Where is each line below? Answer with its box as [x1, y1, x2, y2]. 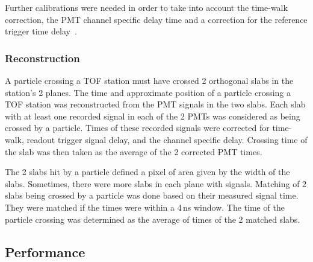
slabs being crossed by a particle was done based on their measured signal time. [5, 189, 299, 202]
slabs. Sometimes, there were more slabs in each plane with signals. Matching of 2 [5, 177, 307, 190]
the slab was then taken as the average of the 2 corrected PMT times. [5, 145, 262, 158]
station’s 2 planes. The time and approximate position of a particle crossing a [5, 86, 291, 98]
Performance [5, 242, 85, 261]
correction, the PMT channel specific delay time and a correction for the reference [5, 13, 308, 25]
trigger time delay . [5, 25, 77, 37]
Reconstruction [5, 50, 80, 65]
